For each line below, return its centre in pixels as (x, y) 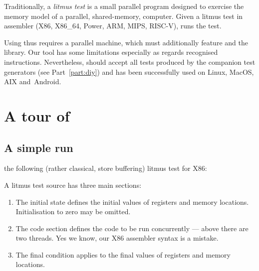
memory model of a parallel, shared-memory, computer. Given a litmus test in (124, 16)
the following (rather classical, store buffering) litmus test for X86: (106, 168)
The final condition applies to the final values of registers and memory (123, 254)
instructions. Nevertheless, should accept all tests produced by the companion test (130, 62)
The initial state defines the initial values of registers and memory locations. (132, 202)
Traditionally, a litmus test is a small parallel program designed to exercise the (124, 6)
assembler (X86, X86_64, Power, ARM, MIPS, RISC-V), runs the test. (113, 26)
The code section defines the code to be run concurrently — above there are (132, 228)
